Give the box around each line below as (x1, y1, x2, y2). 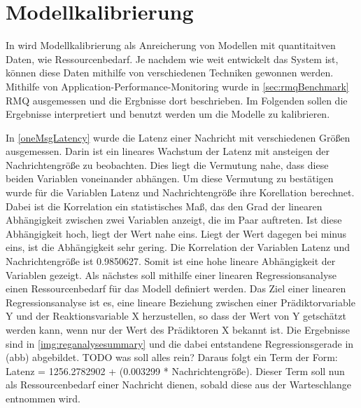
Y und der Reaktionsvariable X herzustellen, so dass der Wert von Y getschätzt (6, 308, 346, 323)
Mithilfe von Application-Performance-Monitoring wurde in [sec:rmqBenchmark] (6, 79, 349, 93)
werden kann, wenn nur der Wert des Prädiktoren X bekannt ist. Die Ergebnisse (6, 322, 350, 336)
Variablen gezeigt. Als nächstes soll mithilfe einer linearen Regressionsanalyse (6, 267, 337, 282)
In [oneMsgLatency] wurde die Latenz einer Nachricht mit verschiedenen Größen (6, 130, 351, 144)
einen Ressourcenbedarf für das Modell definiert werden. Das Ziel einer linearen (6, 281, 346, 296)
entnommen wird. (6, 390, 80, 405)
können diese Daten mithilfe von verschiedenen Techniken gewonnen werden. (6, 65, 334, 80)
